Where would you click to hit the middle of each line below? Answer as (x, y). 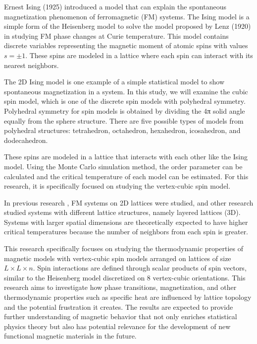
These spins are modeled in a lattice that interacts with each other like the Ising (126, 157)
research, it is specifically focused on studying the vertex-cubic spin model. (117, 186)
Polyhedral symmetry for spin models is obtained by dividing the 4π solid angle (125, 110)
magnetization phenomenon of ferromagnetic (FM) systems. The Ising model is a (127, 16)
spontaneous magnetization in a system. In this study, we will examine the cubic (126, 91)
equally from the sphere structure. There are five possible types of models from (124, 120)
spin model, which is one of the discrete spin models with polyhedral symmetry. (125, 101)
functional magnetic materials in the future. (70, 336)
